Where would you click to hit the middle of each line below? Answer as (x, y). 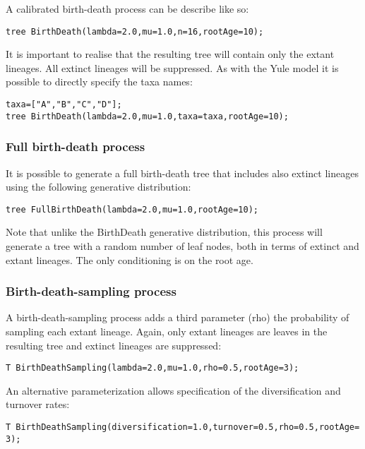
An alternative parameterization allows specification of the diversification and (173, 390)
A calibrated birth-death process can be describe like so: (127, 8)
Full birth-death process (76, 146)
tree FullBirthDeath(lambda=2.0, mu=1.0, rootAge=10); (132, 209)
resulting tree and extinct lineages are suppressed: (114, 345)
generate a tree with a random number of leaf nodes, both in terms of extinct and (182, 246)
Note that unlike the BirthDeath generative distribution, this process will (164, 232)
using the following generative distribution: (98, 187)
